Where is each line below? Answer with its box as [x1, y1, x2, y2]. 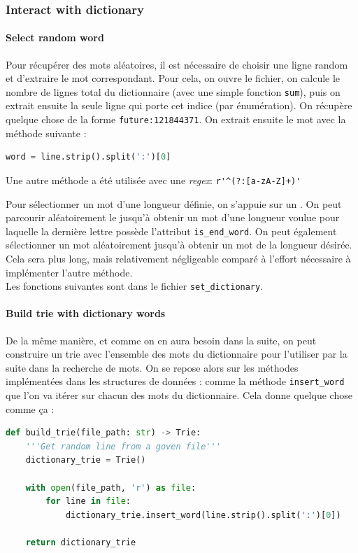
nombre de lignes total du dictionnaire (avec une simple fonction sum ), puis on [6, 84, 341, 99]
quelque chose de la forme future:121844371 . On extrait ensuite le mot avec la [6, 112, 346, 127]
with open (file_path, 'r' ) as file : [25, 482, 196, 493]
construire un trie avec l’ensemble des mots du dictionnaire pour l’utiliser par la [6, 346, 348, 361]
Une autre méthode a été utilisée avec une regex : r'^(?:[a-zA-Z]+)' [6, 172, 301, 187]
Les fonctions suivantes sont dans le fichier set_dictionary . [6, 279, 264, 293]
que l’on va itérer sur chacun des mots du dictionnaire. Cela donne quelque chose [6, 388, 352, 402]
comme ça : [6, 401, 55, 416]
